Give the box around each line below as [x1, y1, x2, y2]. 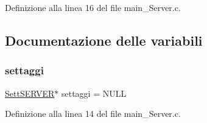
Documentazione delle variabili [5, 30, 203, 49]
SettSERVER [5, 86, 55, 99]
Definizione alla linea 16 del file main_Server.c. [5, 1, 181, 13]
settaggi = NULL [61, 86, 127, 99]
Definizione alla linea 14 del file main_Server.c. [5, 107, 181, 120]
